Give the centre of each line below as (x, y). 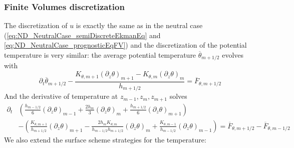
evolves (233, 55)
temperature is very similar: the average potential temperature (100, 55)
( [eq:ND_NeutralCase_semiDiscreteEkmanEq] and (82, 35)
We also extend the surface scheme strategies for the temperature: (105, 139)
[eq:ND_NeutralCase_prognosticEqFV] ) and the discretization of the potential (125, 45)
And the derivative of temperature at (61, 96)
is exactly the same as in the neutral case (139, 25)
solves (178, 96)
